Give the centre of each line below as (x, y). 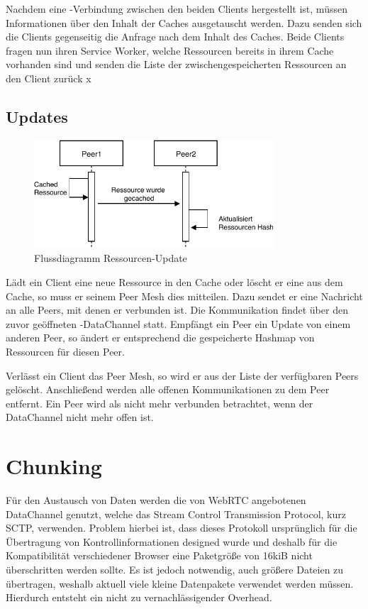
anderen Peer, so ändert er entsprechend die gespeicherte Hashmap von (160, 338)
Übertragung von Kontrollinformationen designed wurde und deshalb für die (172, 541)
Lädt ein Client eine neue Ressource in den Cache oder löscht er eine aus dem (174, 282)
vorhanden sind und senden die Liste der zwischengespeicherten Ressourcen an (176, 64)
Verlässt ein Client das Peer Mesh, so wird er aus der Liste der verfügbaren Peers (182, 375)
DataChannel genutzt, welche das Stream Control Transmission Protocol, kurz (176, 514)
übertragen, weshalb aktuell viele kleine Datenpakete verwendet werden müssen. (180, 583)
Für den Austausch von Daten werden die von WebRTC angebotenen (156, 500)
